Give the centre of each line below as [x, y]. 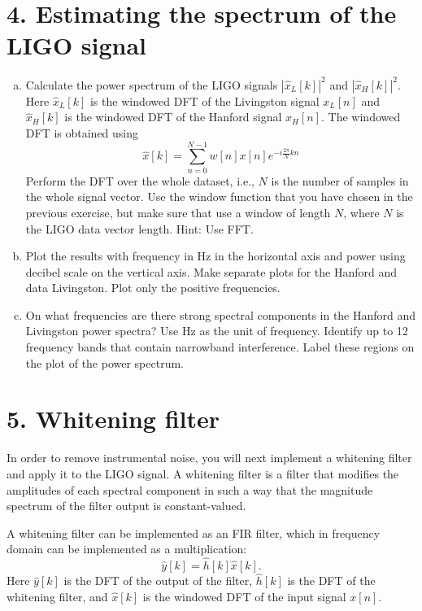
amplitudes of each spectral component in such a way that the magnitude [190, 489]
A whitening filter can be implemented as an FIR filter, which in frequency [194, 532]
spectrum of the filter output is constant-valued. [126, 506]
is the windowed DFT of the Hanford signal [173, 117]
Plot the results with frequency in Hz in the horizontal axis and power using [215, 256]
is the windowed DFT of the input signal [244, 596]
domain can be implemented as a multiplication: [127, 549]
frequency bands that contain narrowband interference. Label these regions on [220, 347]
